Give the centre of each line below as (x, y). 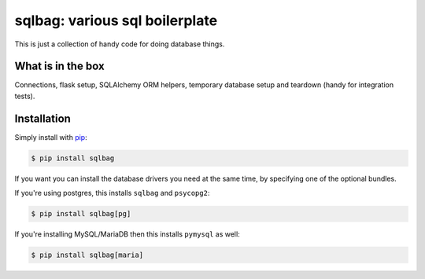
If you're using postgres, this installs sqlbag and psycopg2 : (112, 193)
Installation (42, 118)
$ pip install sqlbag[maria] (87, 255)
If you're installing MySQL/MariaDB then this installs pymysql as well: (127, 234)
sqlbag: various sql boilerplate (116, 20)
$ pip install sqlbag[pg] (81, 214)
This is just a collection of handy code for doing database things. (120, 44)
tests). (25, 96)
